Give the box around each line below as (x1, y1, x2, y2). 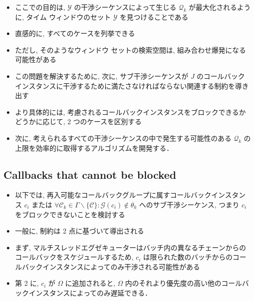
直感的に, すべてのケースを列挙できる (15, 28, 135, 38)
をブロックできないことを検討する (15, 209, 125, 219)
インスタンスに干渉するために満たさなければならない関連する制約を (15, 80, 235, 91)
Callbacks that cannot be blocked (3, 167, 176, 182)
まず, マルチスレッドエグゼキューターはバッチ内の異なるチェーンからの (15, 242, 246, 252)
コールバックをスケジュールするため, (15, 252, 134, 262)
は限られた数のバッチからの (143, 252, 233, 262)
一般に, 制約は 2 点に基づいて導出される (15, 226, 144, 236)
